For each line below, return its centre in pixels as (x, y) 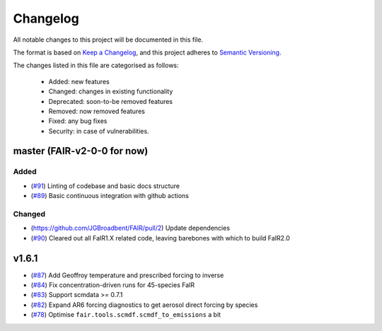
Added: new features (79, 81)
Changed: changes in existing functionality (111, 91)
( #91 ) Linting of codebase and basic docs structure (105, 186)
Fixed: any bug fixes (78, 121)
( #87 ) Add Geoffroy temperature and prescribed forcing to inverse (127, 275)
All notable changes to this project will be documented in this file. (108, 40)
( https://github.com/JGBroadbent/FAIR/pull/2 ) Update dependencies (130, 228)
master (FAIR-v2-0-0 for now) (81, 151)
